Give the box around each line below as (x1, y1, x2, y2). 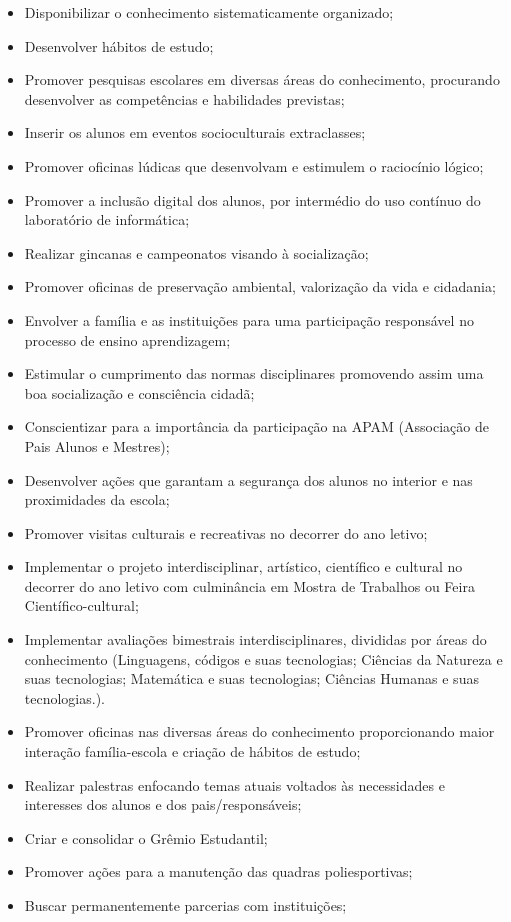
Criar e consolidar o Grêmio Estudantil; (24, 827, 268, 848)
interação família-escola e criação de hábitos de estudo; (24, 741, 361, 762)
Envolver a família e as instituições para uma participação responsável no (24, 309, 474, 330)
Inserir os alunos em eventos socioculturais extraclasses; (24, 122, 366, 143)
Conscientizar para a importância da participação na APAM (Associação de (24, 416, 489, 437)
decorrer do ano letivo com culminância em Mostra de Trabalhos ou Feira (24, 575, 475, 596)
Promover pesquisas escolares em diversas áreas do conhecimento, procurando (24, 69, 500, 90)
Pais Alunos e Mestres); (24, 435, 170, 456)
